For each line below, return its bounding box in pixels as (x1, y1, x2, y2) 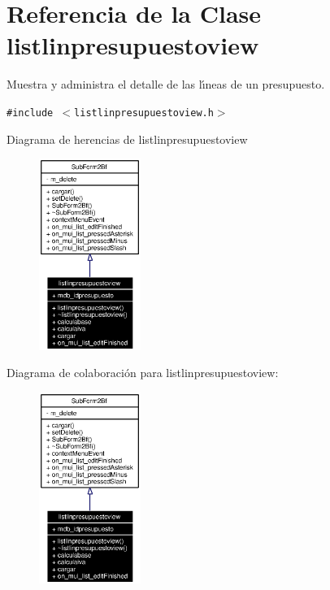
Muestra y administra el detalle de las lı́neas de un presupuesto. (7, 76, 325, 93)
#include (7, 106, 54, 119)
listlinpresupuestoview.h (74, 106, 214, 119)
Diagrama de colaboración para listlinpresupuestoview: (7, 364, 279, 381)
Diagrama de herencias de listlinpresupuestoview (7, 130, 248, 147)
